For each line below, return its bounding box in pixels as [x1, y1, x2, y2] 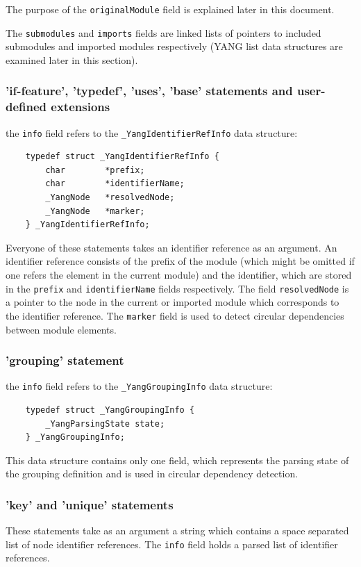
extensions [51, 98, 110, 115]
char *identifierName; [45, 179, 185, 189]
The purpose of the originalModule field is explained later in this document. [6, 2, 335, 16]
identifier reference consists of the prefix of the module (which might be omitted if [6, 254, 355, 268]
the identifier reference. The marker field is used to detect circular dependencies [6, 308, 344, 322]
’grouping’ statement [6, 352, 124, 369]
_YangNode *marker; [45, 206, 145, 216]
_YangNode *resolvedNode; [45, 192, 175, 203]
